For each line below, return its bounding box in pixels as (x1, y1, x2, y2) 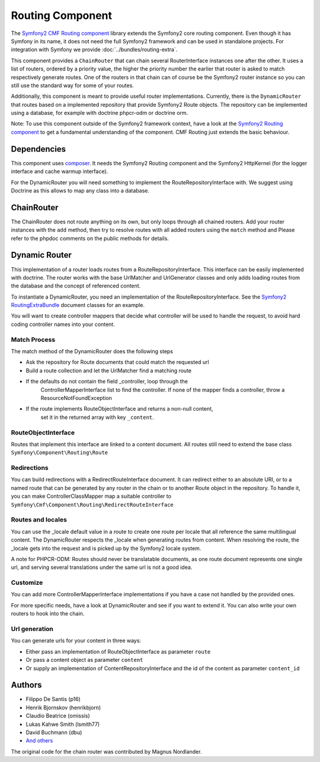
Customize (11, 578, 43, 587)
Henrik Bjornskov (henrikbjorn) (25, 704, 101, 711)
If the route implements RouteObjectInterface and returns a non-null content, (25, 405, 213, 412)
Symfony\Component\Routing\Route (11, 449, 108, 456)
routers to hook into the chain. (11, 610, 85, 617)
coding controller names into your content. (11, 321, 115, 328)
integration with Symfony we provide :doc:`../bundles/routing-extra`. (11, 46, 178, 53)
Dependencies (11, 144, 66, 154)
